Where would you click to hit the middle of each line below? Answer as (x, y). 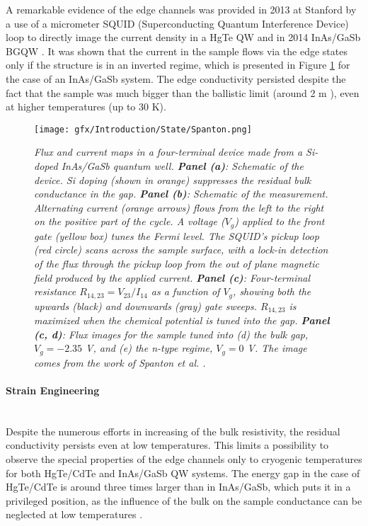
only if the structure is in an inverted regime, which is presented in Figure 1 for (178, 65)
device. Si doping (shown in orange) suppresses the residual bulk (173, 179)
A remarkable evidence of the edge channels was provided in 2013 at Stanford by (181, 9)
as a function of (185, 291)
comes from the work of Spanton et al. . (120, 362)
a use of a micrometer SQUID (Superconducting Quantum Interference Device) (177, 23)
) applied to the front (280, 221)
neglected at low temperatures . (74, 514)
